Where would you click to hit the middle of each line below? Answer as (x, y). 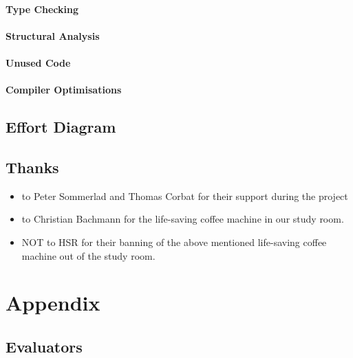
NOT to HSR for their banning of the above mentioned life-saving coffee (174, 242)
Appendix (53, 303)
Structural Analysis (53, 35)
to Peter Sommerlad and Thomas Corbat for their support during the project (185, 195)
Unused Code (38, 62)
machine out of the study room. (88, 255)
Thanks (32, 167)
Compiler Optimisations (64, 90)
